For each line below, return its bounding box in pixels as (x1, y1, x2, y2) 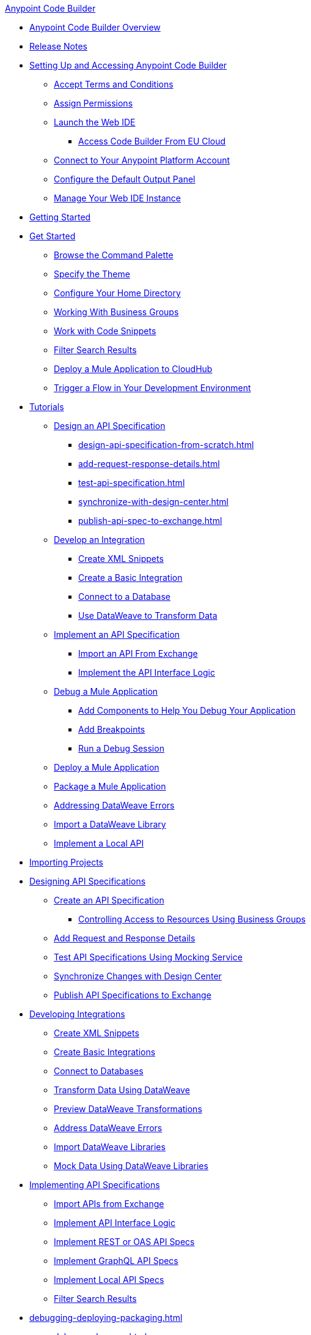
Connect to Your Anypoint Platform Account (54, 155, 230, 165)
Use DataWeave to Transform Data (78, 610, 218, 621)
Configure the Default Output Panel (54, 174, 196, 184)
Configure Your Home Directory (54, 288, 181, 298)
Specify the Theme (54, 269, 130, 279)
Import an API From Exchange (78, 648, 198, 659)
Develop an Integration (54, 534, 145, 545)
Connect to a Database (78, 591, 171, 602)
